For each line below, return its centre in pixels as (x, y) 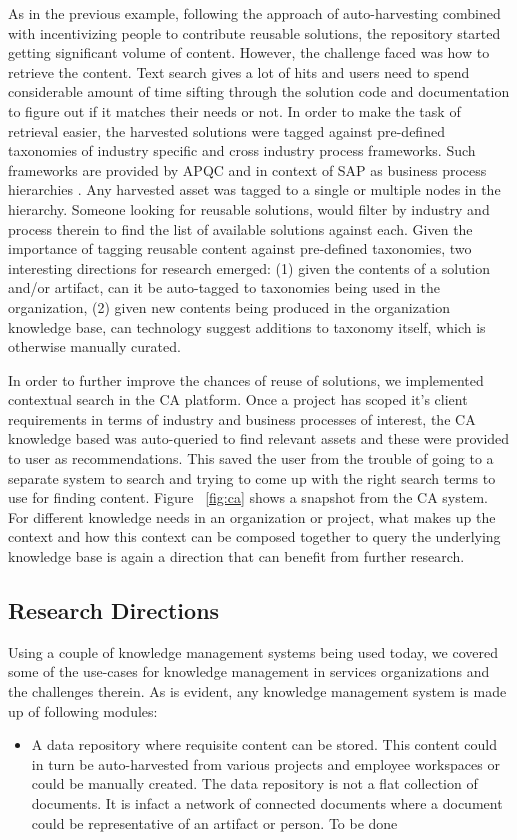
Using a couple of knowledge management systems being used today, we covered (253, 651)
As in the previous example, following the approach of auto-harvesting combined (254, 13)
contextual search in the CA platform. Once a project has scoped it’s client (238, 399)
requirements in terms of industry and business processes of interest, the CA (242, 418)
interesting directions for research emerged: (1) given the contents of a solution (249, 267)
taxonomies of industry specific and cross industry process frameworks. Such (242, 150)
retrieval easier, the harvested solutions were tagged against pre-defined (226, 130)
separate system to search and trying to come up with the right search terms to (252, 477)
